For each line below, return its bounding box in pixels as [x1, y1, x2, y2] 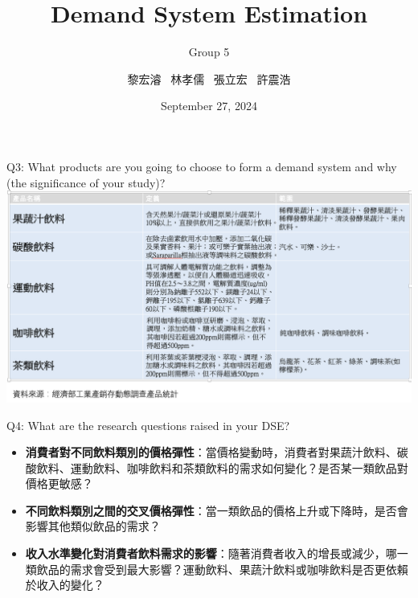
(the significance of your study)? [6, 174, 166, 190]
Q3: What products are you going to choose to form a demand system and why [6, 158, 397, 174]
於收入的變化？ [25, 576, 104, 593]
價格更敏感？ [25, 475, 93, 492]
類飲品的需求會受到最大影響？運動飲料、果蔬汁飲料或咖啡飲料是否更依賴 [25, 560, 408, 577]
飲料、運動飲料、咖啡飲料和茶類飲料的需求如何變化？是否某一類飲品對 [36, 459, 408, 476]
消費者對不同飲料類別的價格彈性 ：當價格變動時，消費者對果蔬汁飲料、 [25, 444, 397, 461]
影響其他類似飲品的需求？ [25, 518, 161, 535]
